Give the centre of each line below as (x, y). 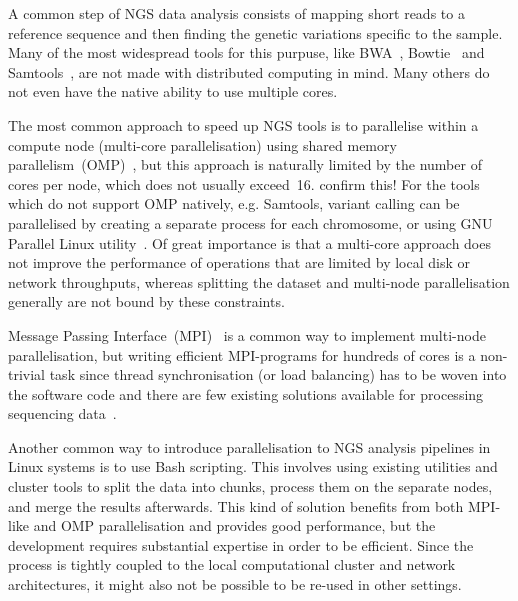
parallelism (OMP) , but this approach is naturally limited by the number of (245, 164)
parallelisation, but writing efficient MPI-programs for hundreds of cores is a (242, 354)
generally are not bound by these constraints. (146, 301)
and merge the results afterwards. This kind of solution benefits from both (236, 505)
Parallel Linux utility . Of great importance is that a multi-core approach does (249, 242)
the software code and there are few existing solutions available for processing (246, 393)
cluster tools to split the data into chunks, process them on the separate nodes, (250, 486)
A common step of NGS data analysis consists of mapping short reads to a (236, 13)
